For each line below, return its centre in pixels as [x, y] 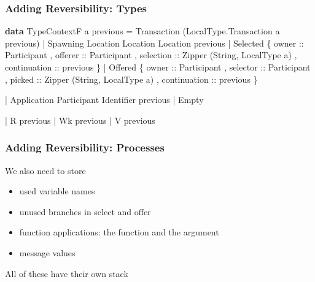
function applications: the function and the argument [119, 232]
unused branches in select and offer [85, 211]
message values [47, 252]
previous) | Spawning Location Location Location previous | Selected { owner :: [154, 43]
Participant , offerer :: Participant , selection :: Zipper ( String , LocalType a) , [151, 55]
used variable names [57, 191]
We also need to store [45, 170]
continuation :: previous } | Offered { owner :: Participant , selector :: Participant [158, 67]
